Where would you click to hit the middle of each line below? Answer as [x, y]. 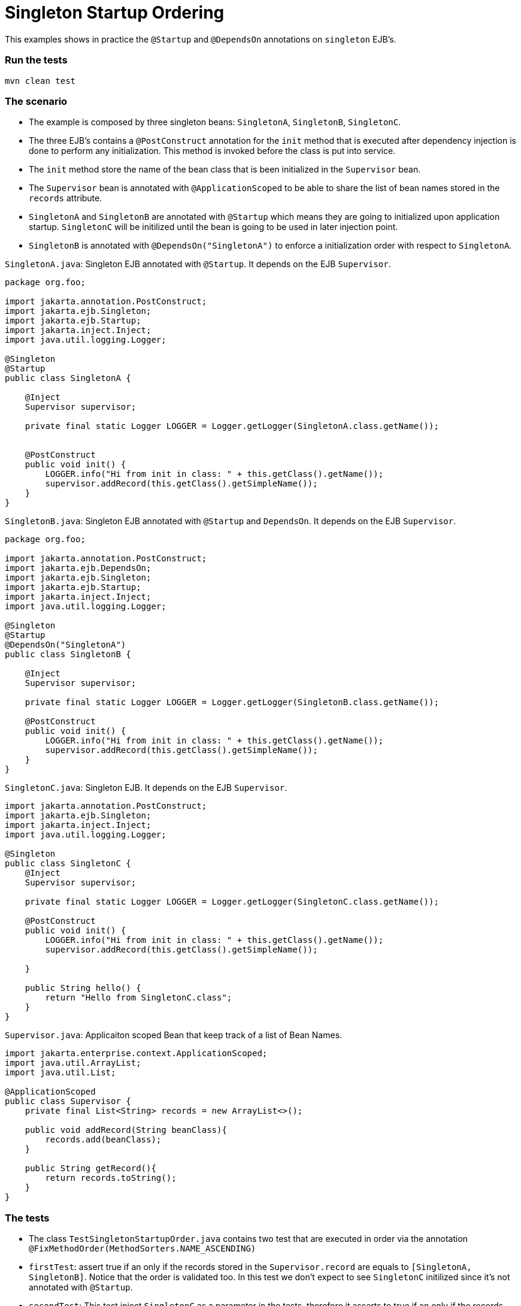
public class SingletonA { [68, 378]
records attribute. [66, 198]
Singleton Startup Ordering [115, 13]
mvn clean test [40, 81]
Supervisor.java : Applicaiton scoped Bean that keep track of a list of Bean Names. [174, 1035]
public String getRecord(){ [90, 1169]
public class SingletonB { [68, 654]
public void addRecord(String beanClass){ [126, 1130]
